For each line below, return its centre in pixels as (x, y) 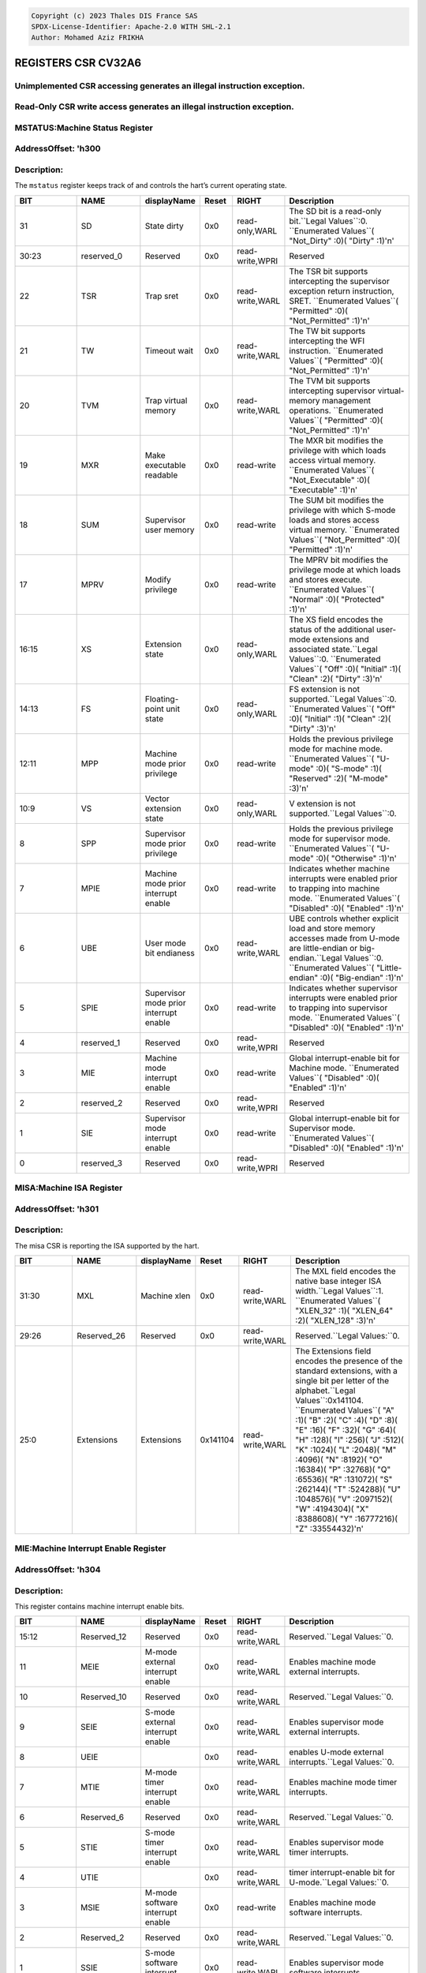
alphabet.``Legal (325, 1391)
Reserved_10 (103, 1697)
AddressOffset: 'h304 (58, 1569)
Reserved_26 (101, 1336)
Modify (158, 579)
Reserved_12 (103, 1637)
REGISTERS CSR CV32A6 (78, 63)
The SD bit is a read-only (335, 211)
